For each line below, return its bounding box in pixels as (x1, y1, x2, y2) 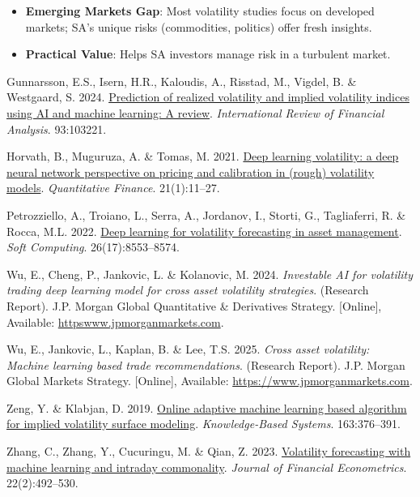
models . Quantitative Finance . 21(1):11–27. (6, 179, 220, 196)
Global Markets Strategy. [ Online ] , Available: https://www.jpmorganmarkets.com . (6, 372, 413, 389)
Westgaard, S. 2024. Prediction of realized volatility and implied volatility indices (6, 88, 409, 105)
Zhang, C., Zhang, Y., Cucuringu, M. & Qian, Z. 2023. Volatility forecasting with (6, 443, 411, 460)
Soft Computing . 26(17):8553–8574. (6, 238, 180, 255)
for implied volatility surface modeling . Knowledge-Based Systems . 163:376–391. (6, 415, 401, 432)
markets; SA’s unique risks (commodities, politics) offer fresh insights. (25, 18, 372, 35)
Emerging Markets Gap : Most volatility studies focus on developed (25, 2, 375, 19)
